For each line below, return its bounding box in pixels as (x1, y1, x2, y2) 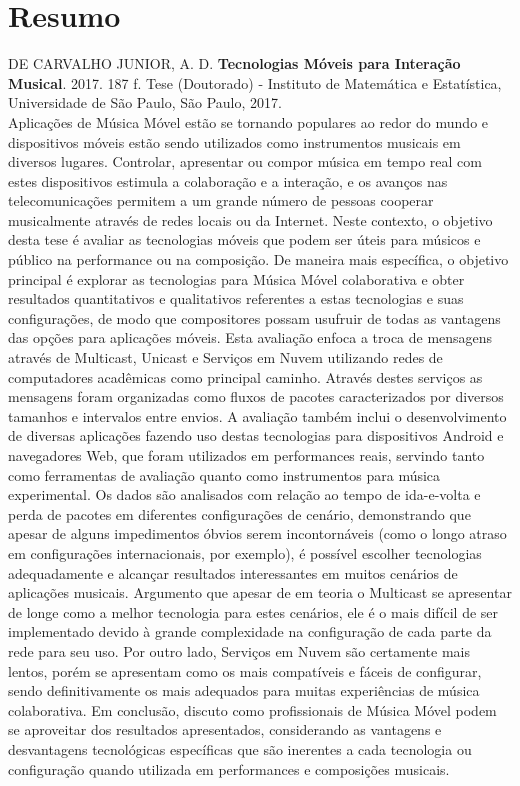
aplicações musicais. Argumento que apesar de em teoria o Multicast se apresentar (8, 582, 512, 603)
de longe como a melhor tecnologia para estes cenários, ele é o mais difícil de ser (8, 601, 499, 622)
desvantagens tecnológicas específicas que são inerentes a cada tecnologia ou (8, 738, 472, 759)
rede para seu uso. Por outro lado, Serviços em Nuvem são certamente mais (8, 640, 470, 661)
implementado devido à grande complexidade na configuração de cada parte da (8, 621, 492, 642)
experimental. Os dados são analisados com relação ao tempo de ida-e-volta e (8, 484, 481, 505)
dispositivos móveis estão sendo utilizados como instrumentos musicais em (8, 131, 461, 152)
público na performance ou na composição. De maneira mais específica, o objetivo (8, 249, 509, 270)
